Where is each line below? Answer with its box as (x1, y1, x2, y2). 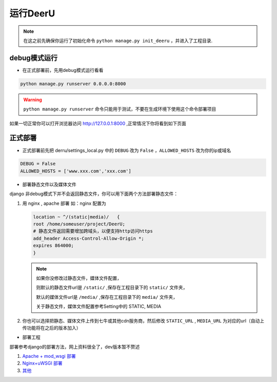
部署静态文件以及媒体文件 (22, 181, 76, 187)
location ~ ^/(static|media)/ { (33, 214, 120, 220)
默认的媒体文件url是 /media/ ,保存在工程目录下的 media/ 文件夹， (36, 294, 178, 300)
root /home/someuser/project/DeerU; (33, 221, 126, 227)
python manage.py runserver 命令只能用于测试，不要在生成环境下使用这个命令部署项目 (23, 106, 216, 112)
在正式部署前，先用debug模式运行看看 (22, 67, 104, 73)
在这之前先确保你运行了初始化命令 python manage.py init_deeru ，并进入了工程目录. (23, 37, 213, 44)
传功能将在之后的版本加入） (22, 324, 81, 331)
